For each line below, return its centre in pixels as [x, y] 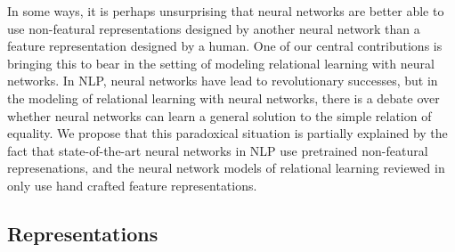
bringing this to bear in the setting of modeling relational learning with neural [221, 63]
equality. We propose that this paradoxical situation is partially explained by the [227, 133]
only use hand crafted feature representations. [132, 185]
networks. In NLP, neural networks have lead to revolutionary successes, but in [223, 81]
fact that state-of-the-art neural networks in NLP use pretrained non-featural [218, 150]
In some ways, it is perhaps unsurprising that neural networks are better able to [226, 11]
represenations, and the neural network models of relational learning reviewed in [226, 168]
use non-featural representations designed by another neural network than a [214, 28]
